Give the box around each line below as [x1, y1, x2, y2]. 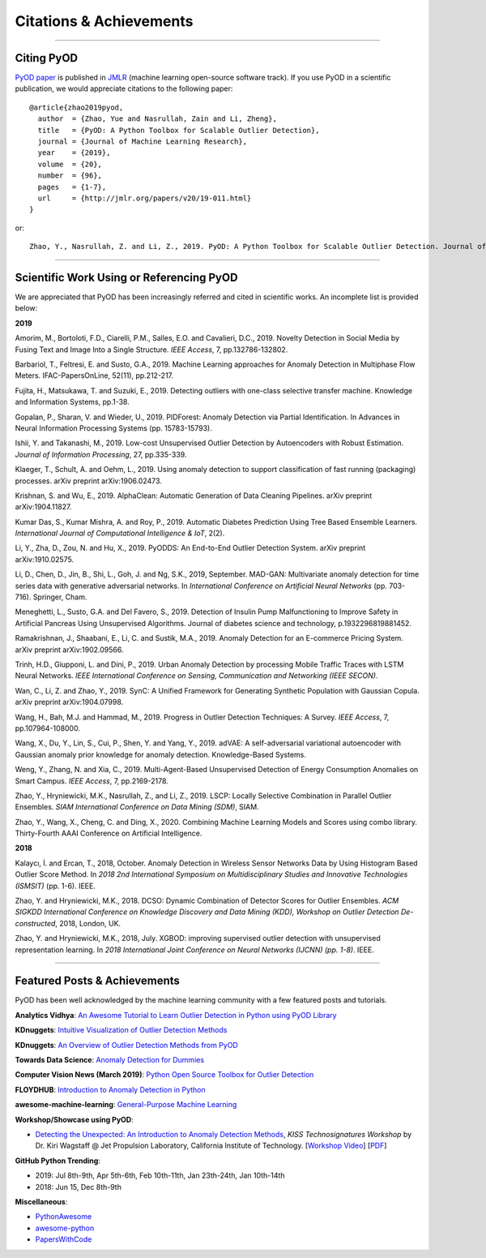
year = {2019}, [37, 148, 111, 157]
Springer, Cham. [32, 592, 87, 602]
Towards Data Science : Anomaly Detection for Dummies [15, 1055, 205, 1065]
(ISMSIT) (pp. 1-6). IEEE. [15, 881, 96, 891]
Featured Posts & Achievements [15, 974, 180, 988]
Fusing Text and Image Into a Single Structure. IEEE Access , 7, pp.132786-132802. [15, 345, 288, 354]
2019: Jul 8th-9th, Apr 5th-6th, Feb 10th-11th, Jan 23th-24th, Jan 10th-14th [35, 1170, 285, 1180]
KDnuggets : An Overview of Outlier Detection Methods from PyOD [15, 1040, 238, 1050]
